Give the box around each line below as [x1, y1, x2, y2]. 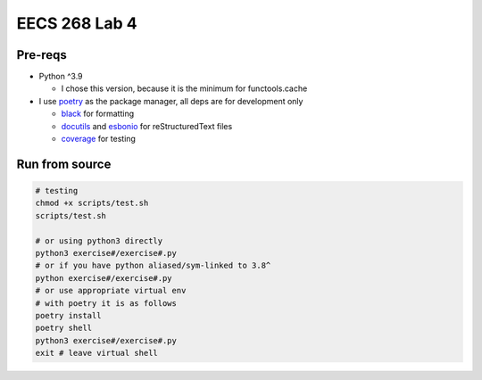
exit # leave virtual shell [35, 348, 158, 359]
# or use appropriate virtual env [35, 285, 187, 296]
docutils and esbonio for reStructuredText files [61, 120, 233, 131]
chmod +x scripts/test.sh [35, 198, 149, 209]
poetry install [35, 310, 102, 320]
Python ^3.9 [38, 71, 84, 82]
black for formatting [61, 108, 135, 120]
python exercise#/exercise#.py [35, 273, 173, 283]
